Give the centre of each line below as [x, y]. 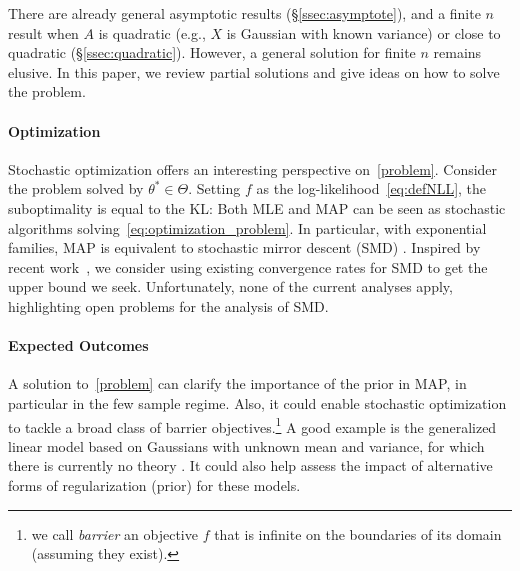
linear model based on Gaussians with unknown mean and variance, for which [246, 445]
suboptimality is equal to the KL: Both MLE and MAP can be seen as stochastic [257, 207]
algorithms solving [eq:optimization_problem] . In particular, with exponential [247, 227]
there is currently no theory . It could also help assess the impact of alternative [250, 465]
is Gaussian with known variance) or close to [363, 32]
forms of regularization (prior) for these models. [154, 484]
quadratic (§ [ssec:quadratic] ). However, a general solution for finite [212, 52]
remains [457, 52]
